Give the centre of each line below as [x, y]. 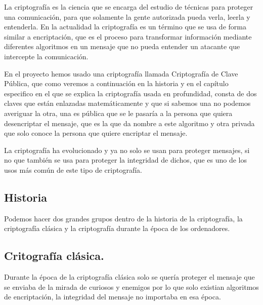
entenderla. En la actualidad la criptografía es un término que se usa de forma [125, 27]
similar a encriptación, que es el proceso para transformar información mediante [128, 36]
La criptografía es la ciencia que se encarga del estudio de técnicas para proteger [129, 7]
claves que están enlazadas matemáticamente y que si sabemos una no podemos [127, 103]
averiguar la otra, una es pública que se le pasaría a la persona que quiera [118, 113]
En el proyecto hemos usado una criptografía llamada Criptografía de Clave [121, 73]
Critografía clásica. [54, 256]
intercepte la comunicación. [46, 56]
